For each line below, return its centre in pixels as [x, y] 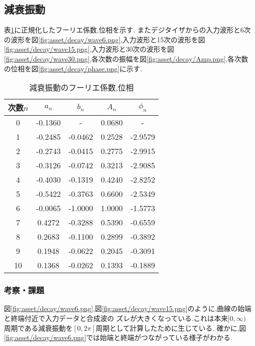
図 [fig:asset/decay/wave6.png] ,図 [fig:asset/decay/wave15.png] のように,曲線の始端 [128, 308]
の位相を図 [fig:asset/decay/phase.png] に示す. [73, 68]
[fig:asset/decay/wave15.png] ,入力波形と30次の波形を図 [89, 49]
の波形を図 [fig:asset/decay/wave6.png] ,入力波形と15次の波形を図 [105, 39]
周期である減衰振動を [38, 328]
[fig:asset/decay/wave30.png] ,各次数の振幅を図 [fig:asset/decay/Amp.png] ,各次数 [126, 58]
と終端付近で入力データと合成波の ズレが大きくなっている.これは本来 [116, 318]
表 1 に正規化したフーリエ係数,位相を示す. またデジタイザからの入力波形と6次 [127, 30]
